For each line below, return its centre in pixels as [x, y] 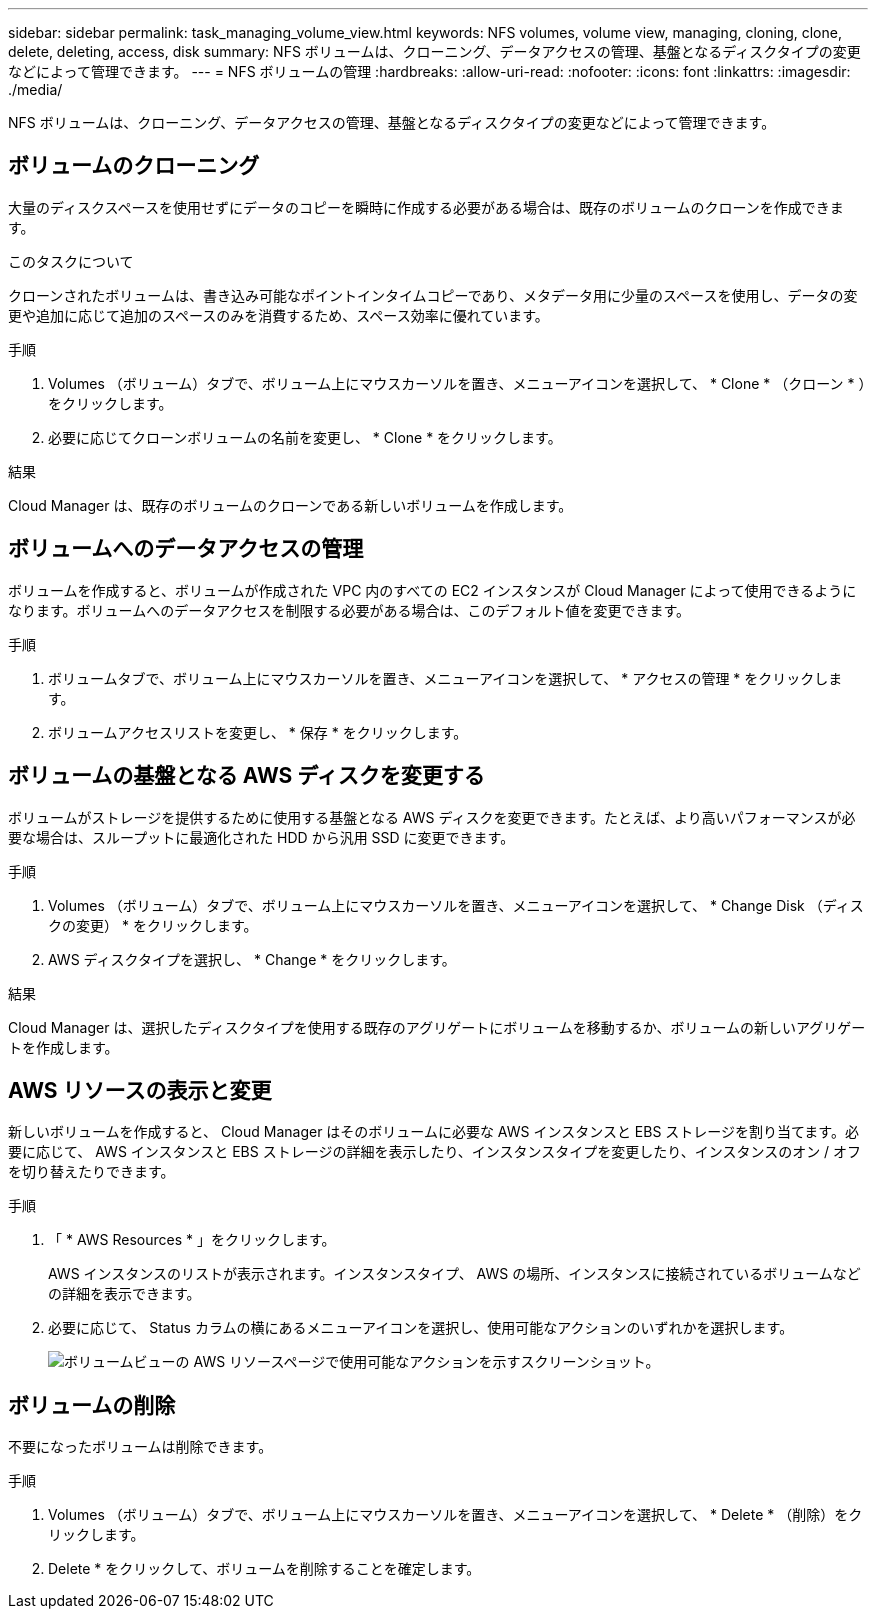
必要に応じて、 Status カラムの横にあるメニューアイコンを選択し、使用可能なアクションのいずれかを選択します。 [421, 1328]
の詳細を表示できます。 [124, 1294]
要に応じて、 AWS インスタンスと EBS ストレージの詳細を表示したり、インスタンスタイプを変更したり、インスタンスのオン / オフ [435, 1152]
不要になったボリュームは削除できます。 [140, 1447]
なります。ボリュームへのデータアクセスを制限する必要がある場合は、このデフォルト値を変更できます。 [349, 610]
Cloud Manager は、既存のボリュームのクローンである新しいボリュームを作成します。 [290, 505]
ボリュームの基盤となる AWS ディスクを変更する [246, 776]
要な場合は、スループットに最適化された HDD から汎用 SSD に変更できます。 [261, 837]
